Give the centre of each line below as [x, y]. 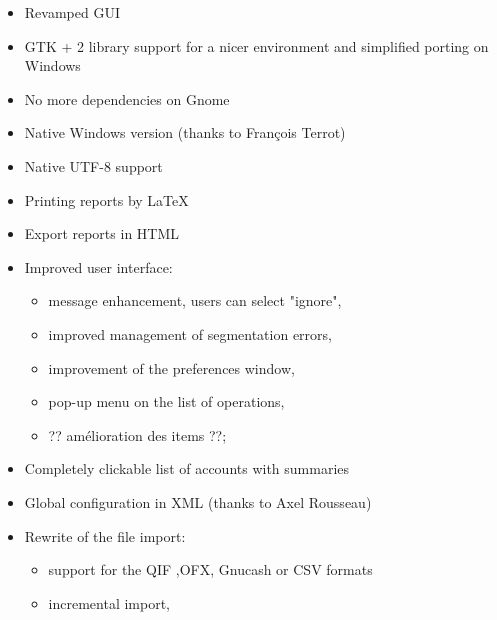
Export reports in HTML [102, 233]
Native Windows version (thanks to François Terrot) [185, 132]
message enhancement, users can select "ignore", [195, 300]
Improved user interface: [98, 266]
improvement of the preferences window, [171, 367]
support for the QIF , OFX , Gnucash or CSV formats [210, 569]
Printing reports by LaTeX [106, 199]
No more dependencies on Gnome [127, 98]
